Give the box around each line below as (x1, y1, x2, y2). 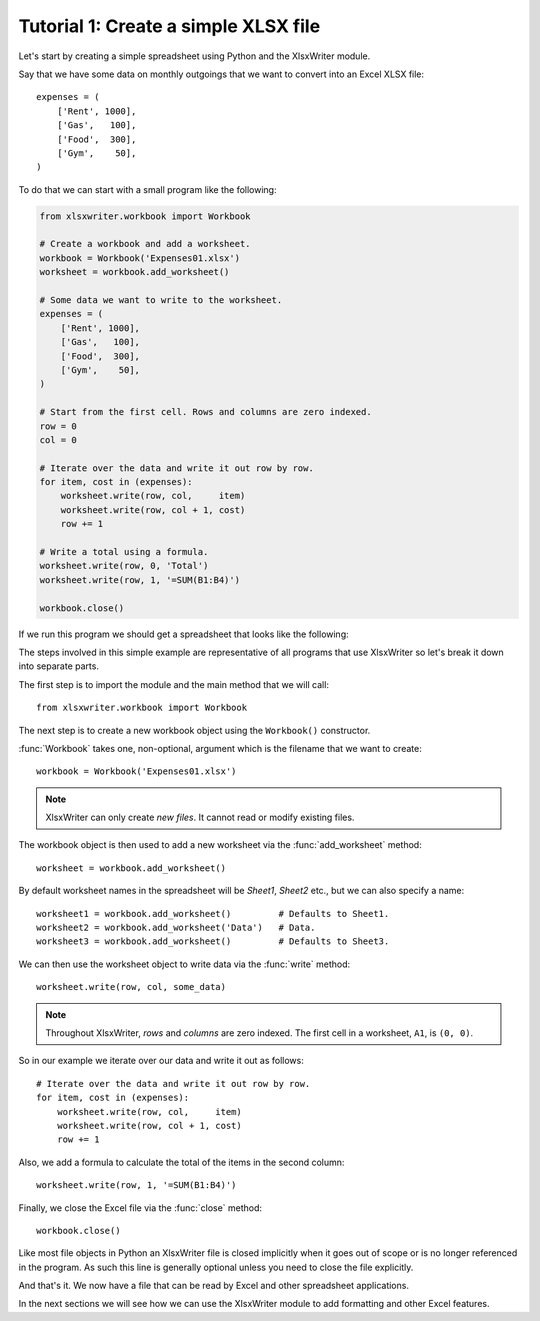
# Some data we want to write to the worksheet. (39, 295, 283, 305)
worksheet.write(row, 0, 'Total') (39, 560, 209, 572)
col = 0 (39, 434, 77, 445)
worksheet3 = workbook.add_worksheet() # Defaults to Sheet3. (36, 936, 390, 947)
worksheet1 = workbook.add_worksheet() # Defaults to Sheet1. (36, 908, 390, 919)
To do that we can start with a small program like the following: (18, 183, 277, 195)
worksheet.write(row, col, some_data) (36, 981, 227, 993)
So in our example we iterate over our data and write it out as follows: (18, 1055, 304, 1067)
